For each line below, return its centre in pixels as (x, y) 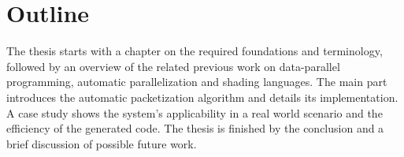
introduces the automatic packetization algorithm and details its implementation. (202, 97)
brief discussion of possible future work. (102, 143)
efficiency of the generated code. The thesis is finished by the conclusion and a (195, 128)
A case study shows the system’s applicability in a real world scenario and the (195, 112)
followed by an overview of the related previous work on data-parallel (173, 66)
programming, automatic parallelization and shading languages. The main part (197, 82)
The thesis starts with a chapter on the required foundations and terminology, (195, 51)
